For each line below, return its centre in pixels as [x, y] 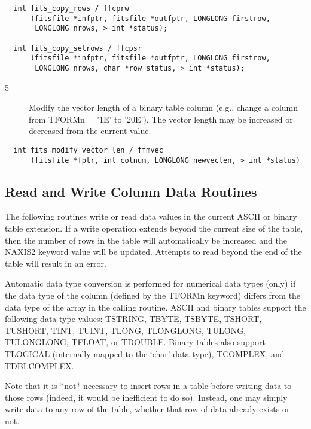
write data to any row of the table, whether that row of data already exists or [147, 409]
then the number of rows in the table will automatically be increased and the [146, 240]
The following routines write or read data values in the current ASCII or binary [151, 216]
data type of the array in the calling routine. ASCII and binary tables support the [155, 307]
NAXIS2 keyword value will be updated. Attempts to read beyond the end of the [153, 252]
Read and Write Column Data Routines [131, 191]
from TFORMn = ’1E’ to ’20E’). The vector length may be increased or [161, 119]
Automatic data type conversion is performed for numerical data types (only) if [150, 283]
